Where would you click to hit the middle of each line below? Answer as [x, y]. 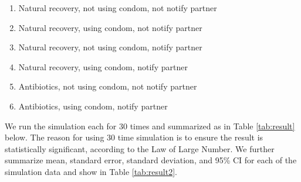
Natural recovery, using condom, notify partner [103, 66]
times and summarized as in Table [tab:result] [212, 126]
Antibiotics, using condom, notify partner [93, 106]
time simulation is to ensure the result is [190, 137]
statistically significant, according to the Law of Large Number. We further [140, 148]
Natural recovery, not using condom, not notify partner [118, 8]
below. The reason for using [55, 137]
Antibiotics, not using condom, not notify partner [108, 86]
